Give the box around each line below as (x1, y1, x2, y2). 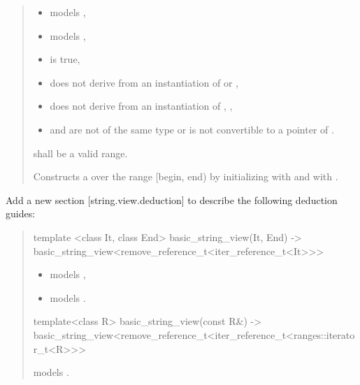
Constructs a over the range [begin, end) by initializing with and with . (33, 169, 338, 184)
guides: (6, 206, 36, 221)
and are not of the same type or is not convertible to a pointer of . (50, 122, 334, 136)
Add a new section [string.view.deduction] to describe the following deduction (6, 192, 338, 207)
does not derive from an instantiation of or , (50, 75, 238, 89)
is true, (50, 52, 80, 66)
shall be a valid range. (33, 145, 128, 160)
